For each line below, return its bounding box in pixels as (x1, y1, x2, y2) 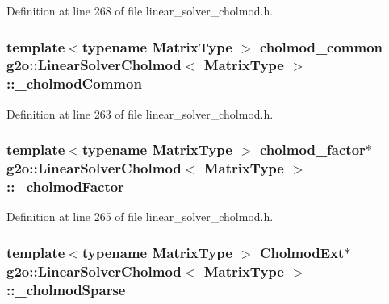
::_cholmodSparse (6, 279, 126, 299)
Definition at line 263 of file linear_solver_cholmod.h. (6, 105, 274, 122)
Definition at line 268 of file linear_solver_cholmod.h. (6, 2, 274, 19)
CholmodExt (259, 242, 345, 262)
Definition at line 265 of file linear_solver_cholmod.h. (6, 208, 274, 225)
